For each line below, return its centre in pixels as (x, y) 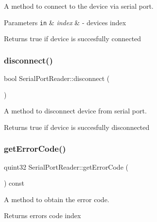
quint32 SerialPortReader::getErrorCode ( (66, 166)
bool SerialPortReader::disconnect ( (57, 78)
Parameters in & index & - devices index (65, 22)
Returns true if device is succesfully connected (73, 39)
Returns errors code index (43, 215)
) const (14, 183)
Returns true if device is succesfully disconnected (77, 127)
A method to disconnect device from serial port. (75, 111)
